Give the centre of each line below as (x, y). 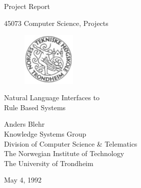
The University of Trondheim (49, 163)
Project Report (27, 6)
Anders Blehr (24, 124)
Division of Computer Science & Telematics (71, 143)
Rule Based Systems (35, 107)
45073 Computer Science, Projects (56, 23)
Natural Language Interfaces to (52, 97)
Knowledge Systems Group (45, 134)
